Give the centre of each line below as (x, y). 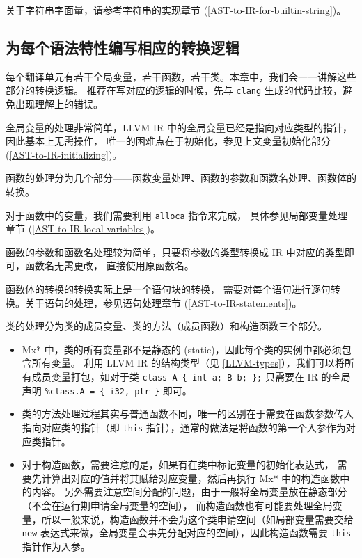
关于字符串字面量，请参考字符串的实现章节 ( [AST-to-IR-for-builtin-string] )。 (176, 10)
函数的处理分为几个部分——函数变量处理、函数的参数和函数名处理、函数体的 (181, 178)
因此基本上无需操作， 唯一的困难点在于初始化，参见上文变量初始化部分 (168, 141)
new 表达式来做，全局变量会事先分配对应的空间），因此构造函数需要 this (187, 533)
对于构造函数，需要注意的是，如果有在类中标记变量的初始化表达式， (178, 464)
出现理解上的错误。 (59, 104)
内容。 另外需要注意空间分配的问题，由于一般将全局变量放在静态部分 (189, 492)
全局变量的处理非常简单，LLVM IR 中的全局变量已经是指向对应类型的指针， (179, 127)
